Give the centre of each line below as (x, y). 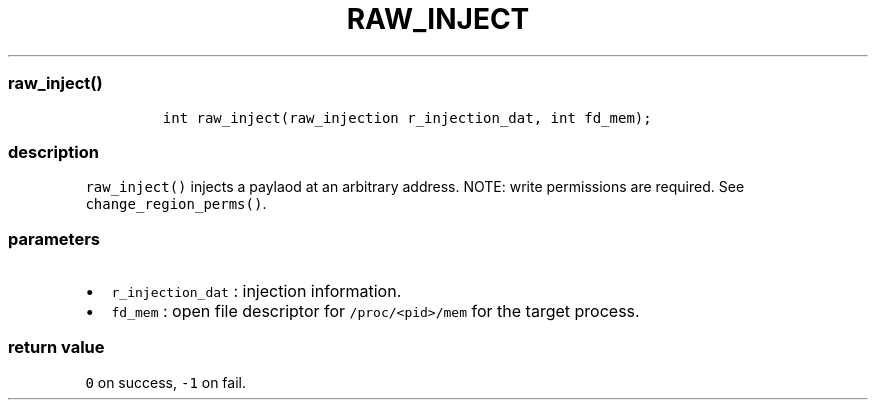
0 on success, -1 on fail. (165, 382)
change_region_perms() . (176, 204)
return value (56, 347)
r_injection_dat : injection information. (256, 291)
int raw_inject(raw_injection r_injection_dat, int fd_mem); (407, 117)
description (53, 151)
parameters (54, 238)
